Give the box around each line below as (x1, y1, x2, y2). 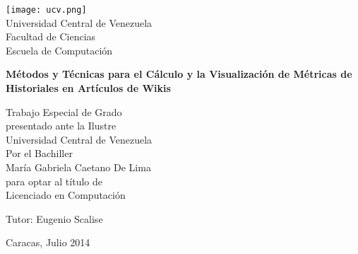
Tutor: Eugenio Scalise (6, 211, 103, 226)
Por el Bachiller (6, 146, 73, 161)
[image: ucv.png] (6, 5, 87, 15)
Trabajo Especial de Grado (6, 104, 122, 119)
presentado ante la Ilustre (6, 118, 117, 133)
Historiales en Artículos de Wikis (6, 81, 171, 96)
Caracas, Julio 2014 (6, 235, 90, 250)
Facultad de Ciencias (6, 29, 96, 44)
